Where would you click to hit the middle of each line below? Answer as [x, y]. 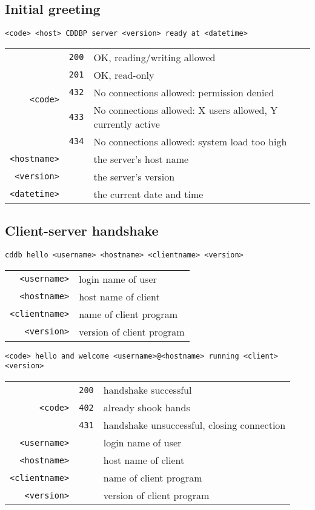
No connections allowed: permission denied [184, 92]
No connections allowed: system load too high [190, 141]
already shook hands [147, 408]
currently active [127, 124]
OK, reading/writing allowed [154, 57]
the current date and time [148, 194]
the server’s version [134, 176]
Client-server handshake [82, 230]
